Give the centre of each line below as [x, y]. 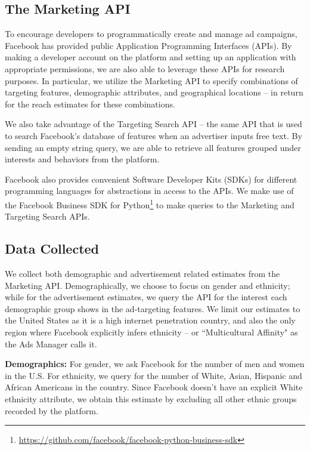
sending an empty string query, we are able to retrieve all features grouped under [153, 147]
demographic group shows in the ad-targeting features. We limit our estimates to [153, 308]
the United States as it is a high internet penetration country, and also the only [150, 320]
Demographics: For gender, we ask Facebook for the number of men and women [155, 364]
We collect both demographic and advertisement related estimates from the [142, 273]
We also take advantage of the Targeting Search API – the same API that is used [154, 124]
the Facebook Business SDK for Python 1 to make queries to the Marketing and [150, 204]
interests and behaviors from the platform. [82, 159]
